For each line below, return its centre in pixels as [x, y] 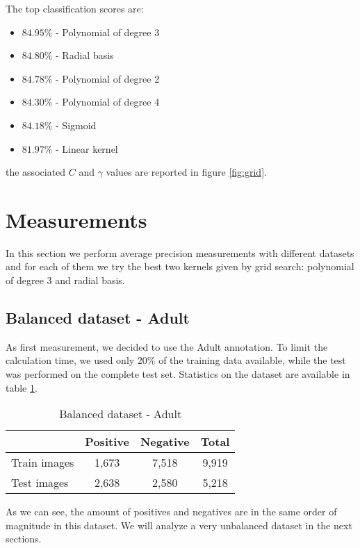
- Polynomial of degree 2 [108, 78]
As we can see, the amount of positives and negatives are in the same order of [171, 512]
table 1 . [22, 387]
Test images [40, 483]
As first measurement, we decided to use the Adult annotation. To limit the [167, 346]
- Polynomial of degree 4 [108, 102]
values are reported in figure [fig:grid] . [186, 172]
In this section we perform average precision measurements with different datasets [180, 252]
